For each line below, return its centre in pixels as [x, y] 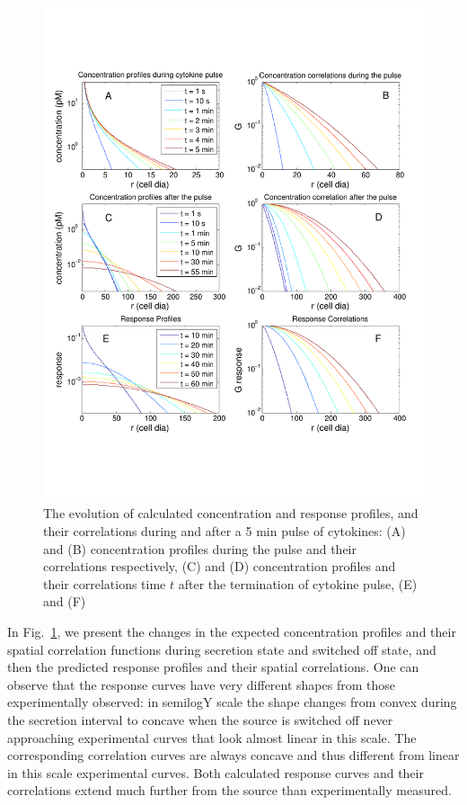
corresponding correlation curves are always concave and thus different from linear [233, 755]
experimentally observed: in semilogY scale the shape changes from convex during [232, 702]
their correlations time [105, 583]
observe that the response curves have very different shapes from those [201, 684]
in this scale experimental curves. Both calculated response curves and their [216, 772]
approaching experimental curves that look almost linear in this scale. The [212, 737]
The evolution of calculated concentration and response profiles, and [231, 513]
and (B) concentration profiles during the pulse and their [200, 548]
